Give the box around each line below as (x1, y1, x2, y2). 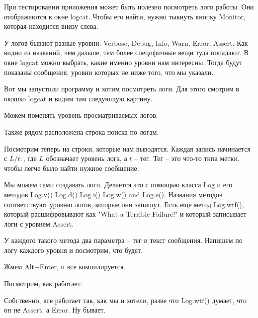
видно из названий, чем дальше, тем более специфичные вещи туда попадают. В (4, 47, 249, 58)
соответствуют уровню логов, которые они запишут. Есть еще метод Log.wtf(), (4, 199, 244, 209)
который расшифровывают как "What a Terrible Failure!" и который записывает (4, 209, 247, 219)
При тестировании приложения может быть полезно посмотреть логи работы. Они (4, 1, 254, 11)
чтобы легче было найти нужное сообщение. (4, 162, 139, 173)
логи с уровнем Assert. (4, 218, 74, 229)
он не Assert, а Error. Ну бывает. (4, 305, 106, 315)
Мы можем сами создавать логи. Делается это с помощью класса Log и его (4, 179, 233, 190)
